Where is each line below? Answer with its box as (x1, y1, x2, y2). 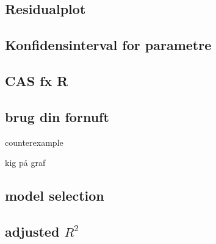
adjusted (5, 221, 60, 240)
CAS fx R (5, 71, 68, 90)
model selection (5, 186, 104, 205)
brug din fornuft (5, 107, 109, 126)
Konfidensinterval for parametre (5, 35, 212, 54)
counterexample (5, 135, 63, 148)
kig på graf (5, 156, 46, 169)
